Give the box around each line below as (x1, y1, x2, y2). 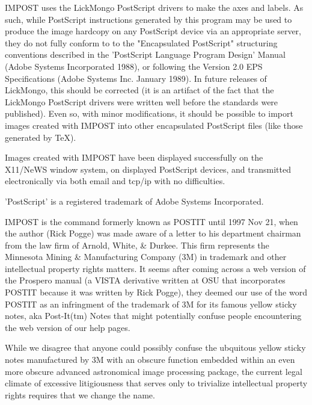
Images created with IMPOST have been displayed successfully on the (5, 151, 263, 164)
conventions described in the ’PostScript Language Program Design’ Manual (5, 48, 286, 61)
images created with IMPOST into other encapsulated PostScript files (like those (5, 119, 303, 131)
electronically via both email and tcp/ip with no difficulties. (5, 175, 225, 187)
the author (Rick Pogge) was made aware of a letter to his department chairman (5, 227, 301, 240)
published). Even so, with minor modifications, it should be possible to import (5, 107, 293, 120)
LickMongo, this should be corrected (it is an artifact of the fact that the (5, 84, 274, 96)
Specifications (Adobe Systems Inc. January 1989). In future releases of (5, 72, 267, 84)
